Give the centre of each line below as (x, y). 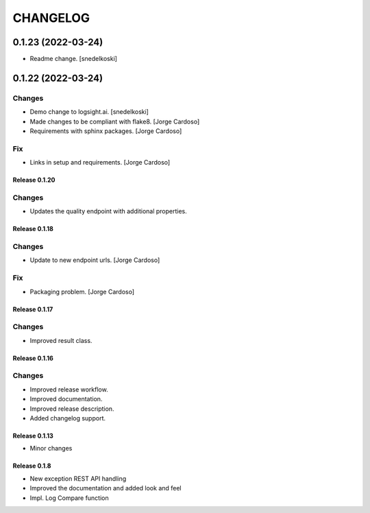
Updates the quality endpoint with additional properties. (109, 211)
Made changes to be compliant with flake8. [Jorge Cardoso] (115, 121)
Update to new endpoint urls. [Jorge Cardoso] (95, 260)
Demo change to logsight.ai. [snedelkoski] (89, 112)
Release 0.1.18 (33, 229)
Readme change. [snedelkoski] (74, 59)
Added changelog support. (68, 418)
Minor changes (51, 449)
